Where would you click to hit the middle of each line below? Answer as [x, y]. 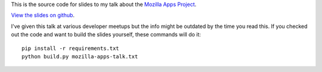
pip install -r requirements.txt [70, 48]
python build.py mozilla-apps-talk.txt [80, 56]
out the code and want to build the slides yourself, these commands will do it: [106, 35]
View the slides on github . [43, 15]
